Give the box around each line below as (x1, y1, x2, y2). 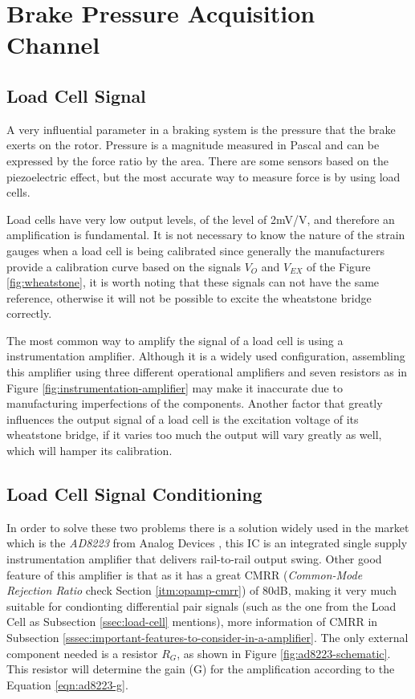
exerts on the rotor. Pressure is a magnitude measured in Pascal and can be (6, 136, 380, 153)
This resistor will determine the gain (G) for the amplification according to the (6, 660, 395, 677)
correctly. (6, 305, 52, 322)
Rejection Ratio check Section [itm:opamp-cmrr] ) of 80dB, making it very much (6, 582, 397, 599)
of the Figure (307, 258, 371, 274)
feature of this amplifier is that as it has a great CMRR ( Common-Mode (6, 566, 363, 583)
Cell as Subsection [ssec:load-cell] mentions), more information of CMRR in (6, 613, 378, 630)
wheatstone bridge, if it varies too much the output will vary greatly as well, (6, 426, 382, 443)
